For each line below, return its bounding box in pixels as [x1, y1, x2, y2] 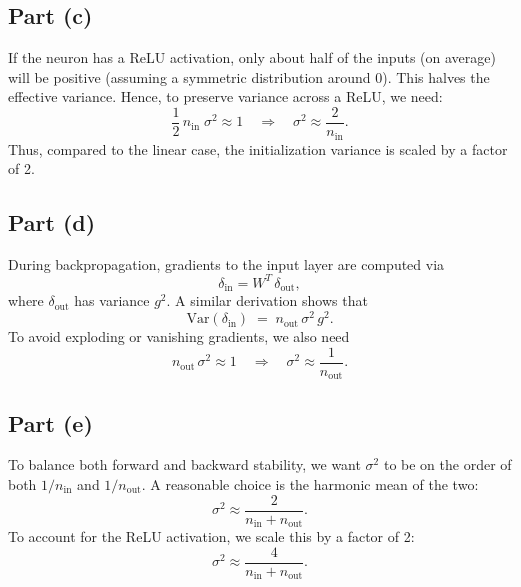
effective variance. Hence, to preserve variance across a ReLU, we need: [8, 86, 443, 107]
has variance [74, 290, 150, 311]
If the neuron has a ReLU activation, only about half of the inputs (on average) [8, 47, 496, 68]
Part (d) [8, 207, 96, 238]
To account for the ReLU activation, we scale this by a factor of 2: [8, 526, 415, 547]
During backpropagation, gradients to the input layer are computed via [8, 253, 445, 274]
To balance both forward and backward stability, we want [8, 454, 361, 475]
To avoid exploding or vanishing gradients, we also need [8, 326, 350, 347]
